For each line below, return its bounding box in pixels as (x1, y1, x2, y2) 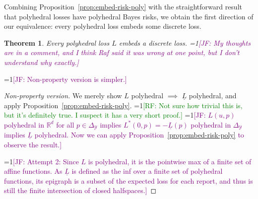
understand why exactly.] (4, 57, 79, 67)
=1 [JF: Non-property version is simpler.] (4, 73, 127, 84)
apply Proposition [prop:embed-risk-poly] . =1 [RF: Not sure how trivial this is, (4, 100, 243, 110)
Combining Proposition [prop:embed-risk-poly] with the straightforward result (4, 1, 242, 11)
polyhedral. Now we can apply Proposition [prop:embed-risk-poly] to (34, 130, 244, 140)
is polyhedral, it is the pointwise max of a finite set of (88, 156, 252, 166)
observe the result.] (4, 139, 62, 149)
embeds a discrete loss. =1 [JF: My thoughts (119, 37, 251, 48)
